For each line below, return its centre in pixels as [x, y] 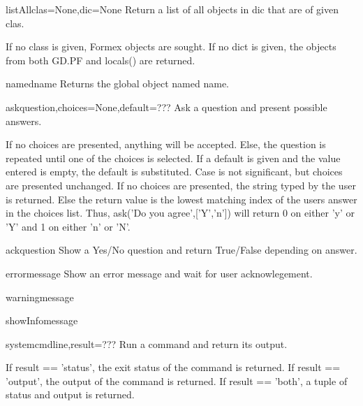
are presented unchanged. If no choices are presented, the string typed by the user [181, 185]
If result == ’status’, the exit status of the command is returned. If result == [173, 367]
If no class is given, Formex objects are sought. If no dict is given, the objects [171, 46]
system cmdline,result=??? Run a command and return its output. [147, 343]
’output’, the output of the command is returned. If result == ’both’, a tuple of [177, 380]
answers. [24, 121]
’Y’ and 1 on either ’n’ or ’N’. [68, 226]
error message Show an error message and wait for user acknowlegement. [159, 273]
